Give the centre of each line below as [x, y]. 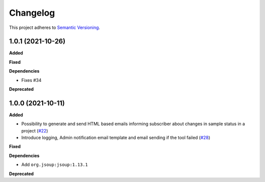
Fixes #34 [31, 80]
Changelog [32, 13]
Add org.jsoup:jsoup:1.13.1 [55, 165]
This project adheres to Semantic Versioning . [54, 27]
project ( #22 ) [35, 130]
